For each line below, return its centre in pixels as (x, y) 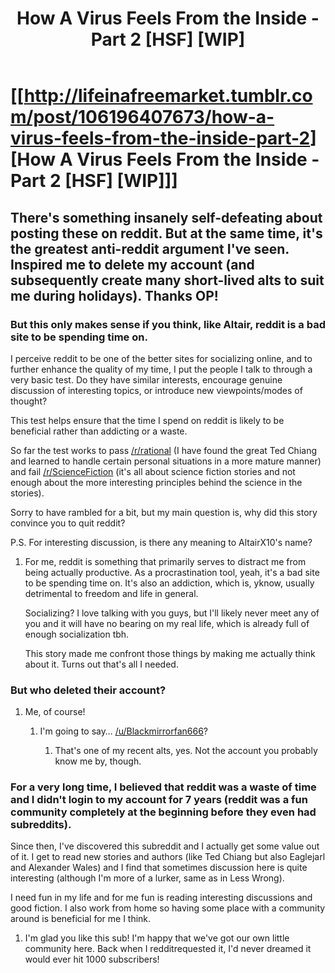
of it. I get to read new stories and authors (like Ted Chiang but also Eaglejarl (168, 857)
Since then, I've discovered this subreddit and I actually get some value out (165, 846)
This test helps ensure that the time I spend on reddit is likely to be (147, 420)
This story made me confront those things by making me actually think (170, 653)
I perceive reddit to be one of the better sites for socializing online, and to (161, 358)
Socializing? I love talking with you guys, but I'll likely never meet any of (172, 613)
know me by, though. (98, 761)
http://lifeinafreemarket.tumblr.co (168, 96)
